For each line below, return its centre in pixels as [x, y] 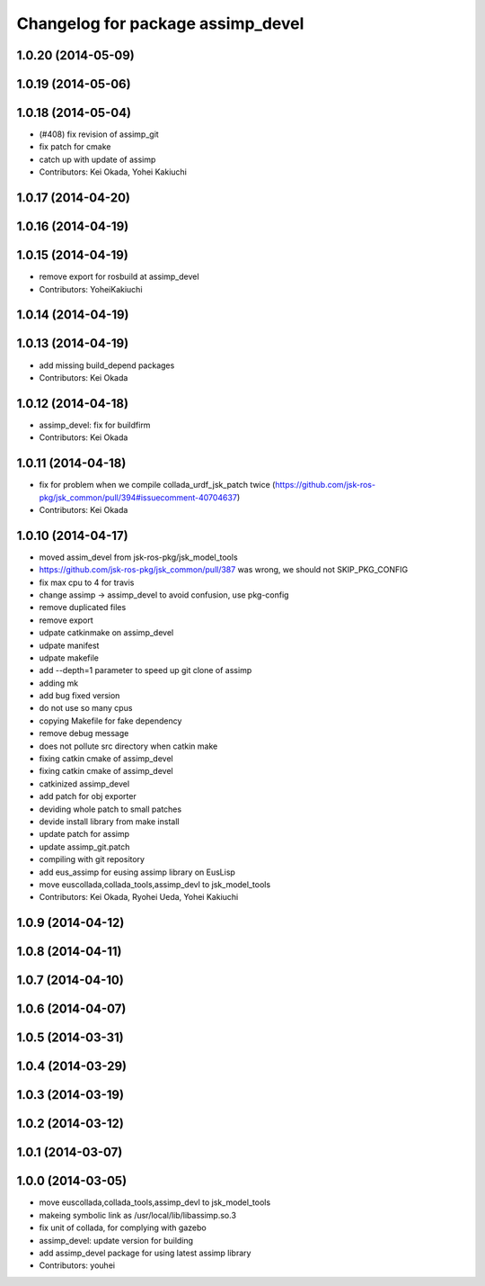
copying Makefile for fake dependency [110, 721]
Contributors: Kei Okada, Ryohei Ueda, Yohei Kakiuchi [139, 897]
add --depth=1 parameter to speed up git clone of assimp [145, 670]
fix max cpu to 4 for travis [87, 582]
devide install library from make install [109, 822]
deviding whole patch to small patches [110, 809]
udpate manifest [69, 645]
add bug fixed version [79, 696]
